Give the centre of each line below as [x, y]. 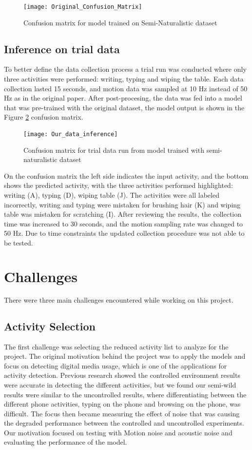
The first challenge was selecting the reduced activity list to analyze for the [116, 346]
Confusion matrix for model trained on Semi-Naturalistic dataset [120, 22]
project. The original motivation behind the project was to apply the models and [125, 356]
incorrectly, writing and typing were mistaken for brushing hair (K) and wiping [122, 204]
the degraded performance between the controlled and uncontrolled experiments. [124, 423]
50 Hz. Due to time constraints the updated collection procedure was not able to [124, 233]
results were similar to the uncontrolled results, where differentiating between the [125, 394]
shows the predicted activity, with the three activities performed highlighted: [118, 185]
